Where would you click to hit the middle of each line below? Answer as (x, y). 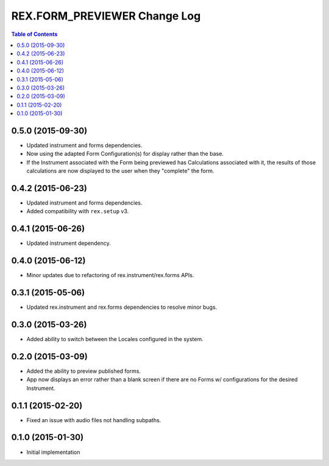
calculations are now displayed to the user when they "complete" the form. (120, 171)
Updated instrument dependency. (69, 243)
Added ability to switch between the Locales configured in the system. (115, 339)
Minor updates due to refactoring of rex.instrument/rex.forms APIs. (110, 275)
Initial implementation (53, 452)
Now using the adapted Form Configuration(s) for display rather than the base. (125, 154)
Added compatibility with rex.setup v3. (78, 211)
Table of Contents (34, 34)
